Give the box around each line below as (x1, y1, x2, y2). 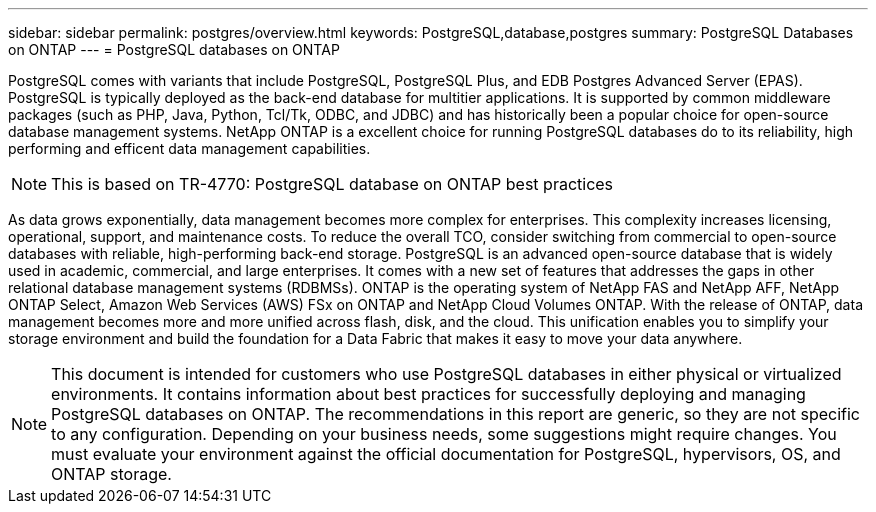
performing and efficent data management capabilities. (8, 140, 371, 157)
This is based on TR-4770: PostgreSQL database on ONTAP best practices (51, 174, 614, 194)
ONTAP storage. (51, 464, 172, 484)
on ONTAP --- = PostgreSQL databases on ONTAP (8, 41, 340, 58)
